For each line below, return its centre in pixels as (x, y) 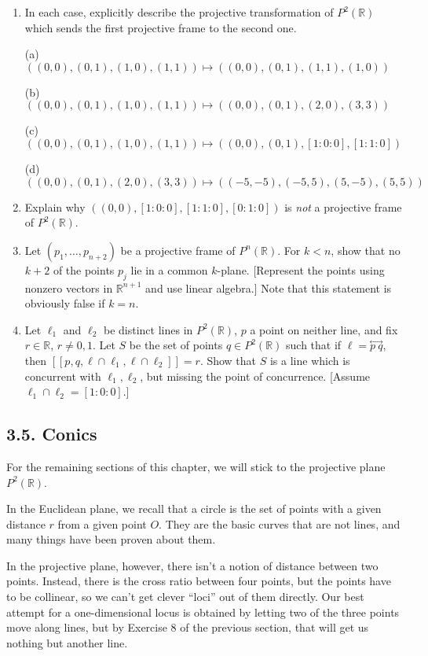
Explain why (55, 206)
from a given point (102, 523)
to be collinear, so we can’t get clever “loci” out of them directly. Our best (185, 597)
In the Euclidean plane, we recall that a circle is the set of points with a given (194, 509)
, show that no (366, 250)
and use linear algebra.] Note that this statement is (269, 287)
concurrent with (63, 376)
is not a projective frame (343, 206)
